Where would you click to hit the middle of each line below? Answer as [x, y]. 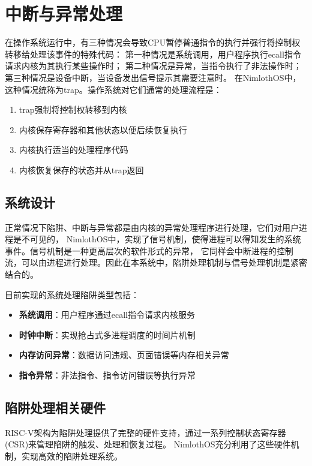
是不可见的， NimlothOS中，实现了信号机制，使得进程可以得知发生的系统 [157, 239]
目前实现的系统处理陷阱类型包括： [72, 294]
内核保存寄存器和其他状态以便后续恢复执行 [103, 129]
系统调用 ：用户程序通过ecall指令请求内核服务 [107, 315]
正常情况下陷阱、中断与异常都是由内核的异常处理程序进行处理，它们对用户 [152, 227]
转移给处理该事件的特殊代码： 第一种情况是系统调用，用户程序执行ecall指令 [153, 54]
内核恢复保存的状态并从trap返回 [81, 169]
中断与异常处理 [64, 13]
